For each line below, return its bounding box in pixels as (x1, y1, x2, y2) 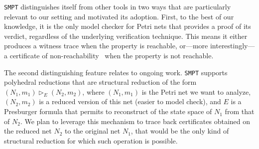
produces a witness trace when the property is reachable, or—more (4, 40, 208, 51)
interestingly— (210, 40, 255, 51)
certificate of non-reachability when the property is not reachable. (9, 50, 214, 61)
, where (82, 86, 105, 97)
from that (225, 106, 255, 117)
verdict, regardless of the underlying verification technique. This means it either (4, 30, 248, 41)
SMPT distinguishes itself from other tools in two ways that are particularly (4, 1, 231, 11)
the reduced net (4, 126, 52, 136)
